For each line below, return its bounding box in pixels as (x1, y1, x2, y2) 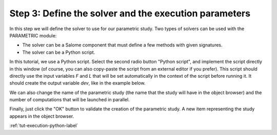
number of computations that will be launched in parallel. (9, 97, 130, 103)
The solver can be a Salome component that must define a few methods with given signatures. (22, 42, 223, 48)
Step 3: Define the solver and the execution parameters (9, 8, 251, 19)
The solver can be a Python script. (22, 49, 95, 55)
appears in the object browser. (9, 113, 74, 119)
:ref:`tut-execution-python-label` (9, 123, 78, 129)
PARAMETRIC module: (9, 32, 57, 38)
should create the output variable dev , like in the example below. (9, 80, 146, 86)
